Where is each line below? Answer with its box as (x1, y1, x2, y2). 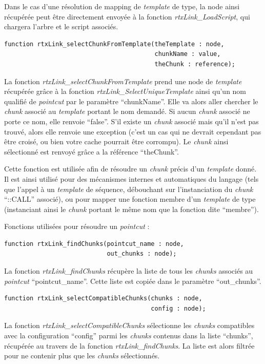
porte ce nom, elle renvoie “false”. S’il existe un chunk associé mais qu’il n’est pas (4, 116, 259, 126)
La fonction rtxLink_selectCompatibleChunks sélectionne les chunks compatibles (4, 320, 255, 331)
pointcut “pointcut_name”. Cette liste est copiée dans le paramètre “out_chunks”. (4, 275, 261, 286)
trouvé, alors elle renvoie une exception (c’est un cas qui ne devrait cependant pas (4, 126, 261, 137)
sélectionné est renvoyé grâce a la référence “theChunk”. (4, 146, 179, 157)
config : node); (151, 304, 206, 312)
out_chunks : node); (107, 250, 177, 258)
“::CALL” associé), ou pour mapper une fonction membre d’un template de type (4, 194, 256, 204)
